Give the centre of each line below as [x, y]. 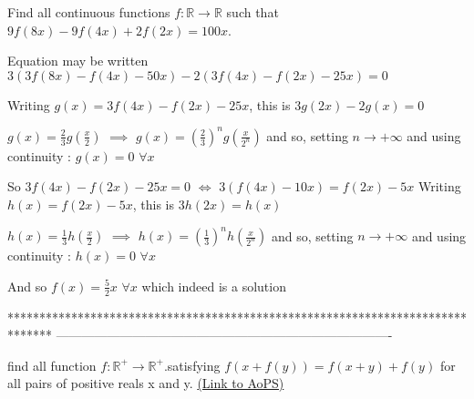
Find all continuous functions [89, 12]
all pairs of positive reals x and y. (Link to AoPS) [146, 383]
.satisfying [192, 365]
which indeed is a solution [214, 286]
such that [252, 12]
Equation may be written [78, 61]
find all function [52, 365]
